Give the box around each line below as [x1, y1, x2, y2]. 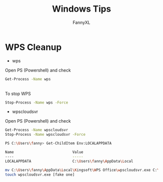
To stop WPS [5, 91, 31, 96]
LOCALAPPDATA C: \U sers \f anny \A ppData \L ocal [5, 159, 133, 164]
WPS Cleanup [5, 41, 62, 53]
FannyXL [72, 19, 91, 25]
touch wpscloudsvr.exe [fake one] [5, 172, 75, 177]
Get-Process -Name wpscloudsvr [5, 127, 68, 132]
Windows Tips [51, 3, 112, 15]
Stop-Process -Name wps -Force [5, 100, 68, 105]
